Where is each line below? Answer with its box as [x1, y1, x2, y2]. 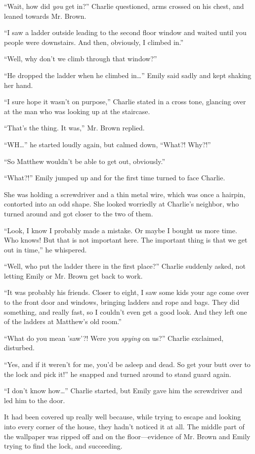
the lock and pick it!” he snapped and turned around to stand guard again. [4, 369, 231, 379]
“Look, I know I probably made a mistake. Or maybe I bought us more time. [4, 225, 237, 235]
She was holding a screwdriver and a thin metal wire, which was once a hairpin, [4, 189, 246, 199]
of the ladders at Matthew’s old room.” [4, 316, 122, 327]
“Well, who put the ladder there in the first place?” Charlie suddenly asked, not [4, 261, 246, 271]
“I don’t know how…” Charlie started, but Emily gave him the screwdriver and [4, 385, 243, 396]
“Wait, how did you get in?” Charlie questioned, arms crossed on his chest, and [4, 1, 244, 11]
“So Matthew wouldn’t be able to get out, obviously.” [4, 156, 165, 166]
